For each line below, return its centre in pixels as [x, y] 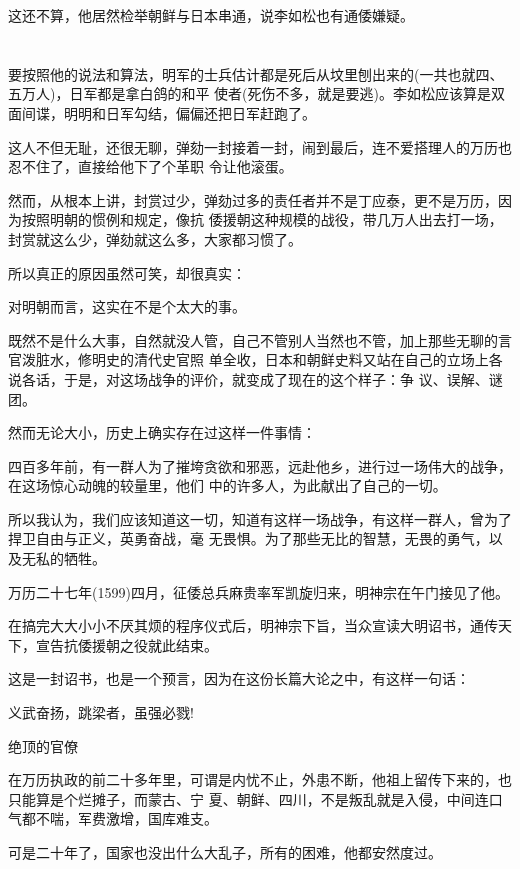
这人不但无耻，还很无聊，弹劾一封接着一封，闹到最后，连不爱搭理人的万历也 [260, 146]
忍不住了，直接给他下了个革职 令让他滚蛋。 [150, 166]
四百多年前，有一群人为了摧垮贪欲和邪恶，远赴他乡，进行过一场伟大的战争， [260, 465]
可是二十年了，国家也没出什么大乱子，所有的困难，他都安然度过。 [225, 852]
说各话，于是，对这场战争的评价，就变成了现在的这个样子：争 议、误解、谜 [255, 378]
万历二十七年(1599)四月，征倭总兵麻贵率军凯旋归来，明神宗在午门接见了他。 [258, 591]
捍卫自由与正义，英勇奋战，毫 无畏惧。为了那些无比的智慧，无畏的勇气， [248, 538]
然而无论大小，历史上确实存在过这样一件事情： [162, 432]
